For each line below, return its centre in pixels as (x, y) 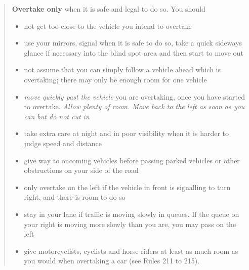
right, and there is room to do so (75, 197)
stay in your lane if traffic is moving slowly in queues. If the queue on (132, 214)
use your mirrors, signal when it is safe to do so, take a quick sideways (133, 43)
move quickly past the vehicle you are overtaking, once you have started (135, 96)
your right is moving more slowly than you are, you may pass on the (130, 224)
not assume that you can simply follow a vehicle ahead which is (122, 70)
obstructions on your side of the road (81, 170)
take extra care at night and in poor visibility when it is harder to (127, 133)
